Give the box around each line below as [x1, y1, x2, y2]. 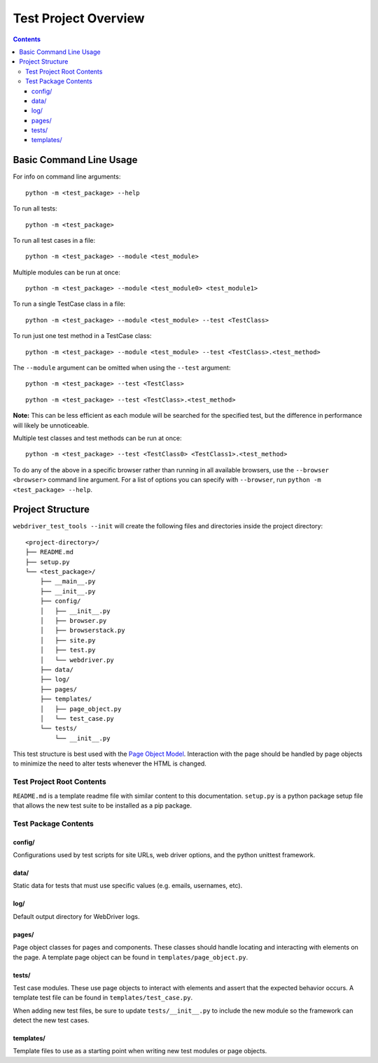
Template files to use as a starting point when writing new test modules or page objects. [13, 1047, 267, 1055]
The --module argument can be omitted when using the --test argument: [13, 364, 231, 372]
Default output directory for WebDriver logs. [13, 912, 140, 920]
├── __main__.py [39, 577, 96, 586]
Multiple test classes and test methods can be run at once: [13, 434, 182, 442]
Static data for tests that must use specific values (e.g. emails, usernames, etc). [13, 882, 243, 890]
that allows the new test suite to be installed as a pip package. [13, 801, 192, 810]
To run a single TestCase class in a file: [13, 300, 126, 308]
